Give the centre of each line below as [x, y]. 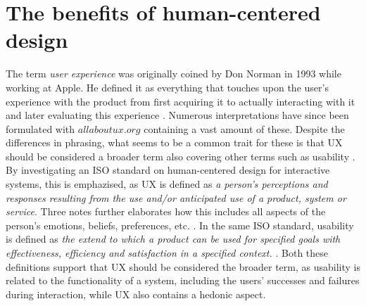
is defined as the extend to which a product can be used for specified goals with [173, 239]
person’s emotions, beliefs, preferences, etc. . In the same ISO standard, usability [180, 225]
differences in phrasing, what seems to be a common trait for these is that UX [174, 142]
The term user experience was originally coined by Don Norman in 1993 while [173, 74]
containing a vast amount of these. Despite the [244, 128]
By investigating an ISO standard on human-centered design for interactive [168, 170]
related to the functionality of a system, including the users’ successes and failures [183, 280]
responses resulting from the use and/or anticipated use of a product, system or [176, 197]
